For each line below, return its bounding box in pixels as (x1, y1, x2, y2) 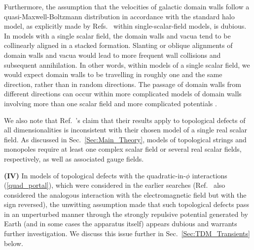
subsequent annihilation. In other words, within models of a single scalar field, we (4, 59, 250, 70)
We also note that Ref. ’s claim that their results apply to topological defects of (4, 115, 246, 125)
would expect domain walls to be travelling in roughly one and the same (4, 69, 222, 80)
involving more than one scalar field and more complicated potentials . (4, 98, 217, 108)
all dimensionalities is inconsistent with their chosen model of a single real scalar (4, 125, 248, 135)
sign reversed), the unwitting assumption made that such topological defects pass (4, 199, 249, 209)
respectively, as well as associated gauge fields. (4, 153, 144, 164)
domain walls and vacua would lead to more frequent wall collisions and (4, 49, 221, 60)
